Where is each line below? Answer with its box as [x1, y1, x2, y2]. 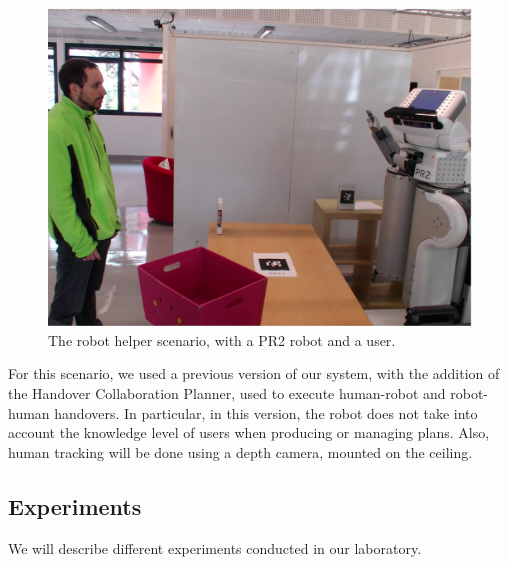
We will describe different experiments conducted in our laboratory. [8, 537, 422, 558]
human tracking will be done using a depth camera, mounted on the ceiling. [8, 441, 473, 462]
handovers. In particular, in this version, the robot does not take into [54, 402, 478, 423]
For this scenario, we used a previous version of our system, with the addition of [8, 363, 500, 384]
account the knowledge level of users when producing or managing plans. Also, [8, 422, 490, 443]
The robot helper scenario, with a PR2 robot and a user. [48, 329, 396, 350]
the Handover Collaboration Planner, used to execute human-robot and [8, 383, 446, 404]
